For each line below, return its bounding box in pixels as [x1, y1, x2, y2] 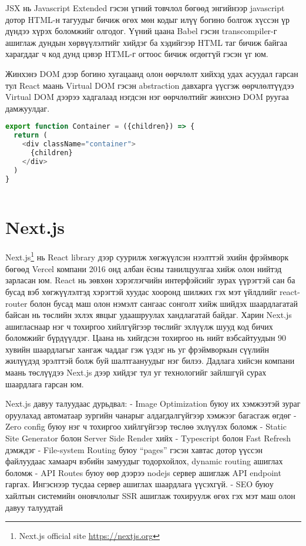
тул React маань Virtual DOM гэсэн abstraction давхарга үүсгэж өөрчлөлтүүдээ [5, 79, 294, 91]
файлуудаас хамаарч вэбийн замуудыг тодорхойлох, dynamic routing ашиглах [5, 455, 283, 467]
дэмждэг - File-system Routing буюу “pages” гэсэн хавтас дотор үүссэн [5, 443, 263, 455]
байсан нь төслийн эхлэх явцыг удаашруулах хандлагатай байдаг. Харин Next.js [5, 309, 292, 321]
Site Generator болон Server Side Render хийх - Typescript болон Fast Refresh [5, 432, 291, 444]
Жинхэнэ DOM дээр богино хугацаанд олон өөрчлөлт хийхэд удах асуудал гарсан [5, 67, 298, 79]
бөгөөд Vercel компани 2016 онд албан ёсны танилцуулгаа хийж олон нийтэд [5, 262, 282, 274]
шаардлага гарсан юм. [5, 377, 84, 390]
